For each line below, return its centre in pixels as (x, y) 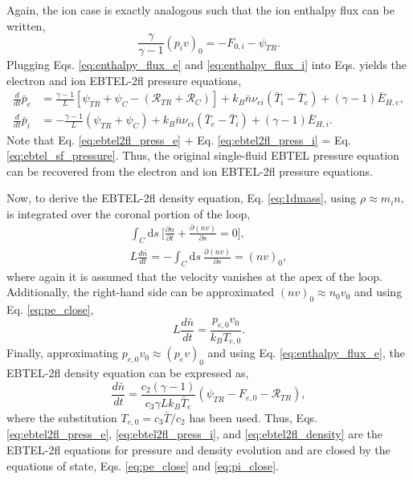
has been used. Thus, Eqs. (253, 417)
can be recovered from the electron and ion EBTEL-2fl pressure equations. (190, 171)
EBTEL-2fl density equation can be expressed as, (128, 373)
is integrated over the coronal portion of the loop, (129, 213)
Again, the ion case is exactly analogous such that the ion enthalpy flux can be (200, 10)
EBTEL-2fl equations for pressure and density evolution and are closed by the (198, 449)
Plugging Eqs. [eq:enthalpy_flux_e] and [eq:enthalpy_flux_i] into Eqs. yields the (206, 65)
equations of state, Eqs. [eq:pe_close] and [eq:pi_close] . (143, 465)
